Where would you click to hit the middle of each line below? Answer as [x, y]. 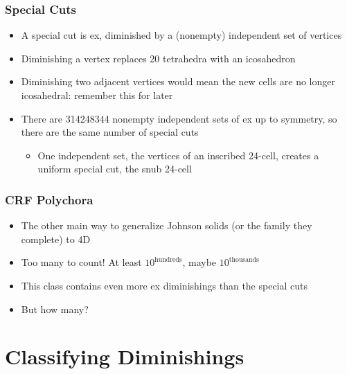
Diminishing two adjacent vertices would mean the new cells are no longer [178, 81]
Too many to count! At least [81, 262]
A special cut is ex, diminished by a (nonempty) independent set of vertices [181, 35]
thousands [244, 259]
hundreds [168, 259]
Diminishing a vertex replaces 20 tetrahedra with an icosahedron [158, 58]
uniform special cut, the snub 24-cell [115, 169]
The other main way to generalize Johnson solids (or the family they [167, 225]
